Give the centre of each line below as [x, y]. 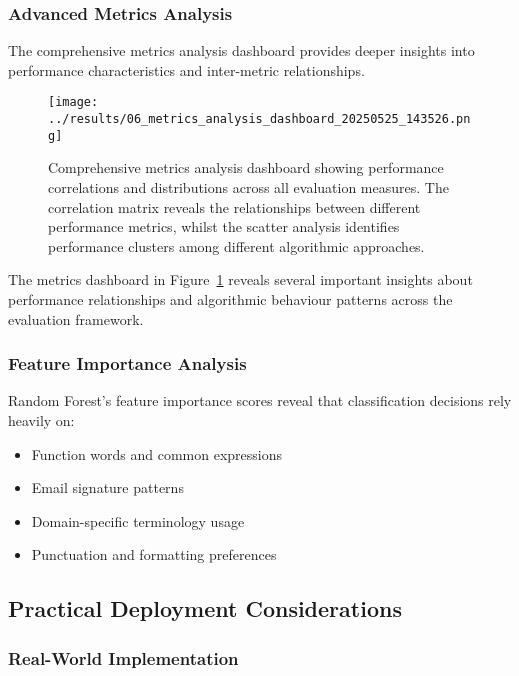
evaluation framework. [76, 318]
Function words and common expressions [157, 453]
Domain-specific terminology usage [138, 520]
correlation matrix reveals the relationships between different [234, 206]
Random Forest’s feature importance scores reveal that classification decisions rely [260, 400]
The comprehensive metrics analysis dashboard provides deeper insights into [241, 50]
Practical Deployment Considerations [205, 608]
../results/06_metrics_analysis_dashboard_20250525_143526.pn [259, 119]
